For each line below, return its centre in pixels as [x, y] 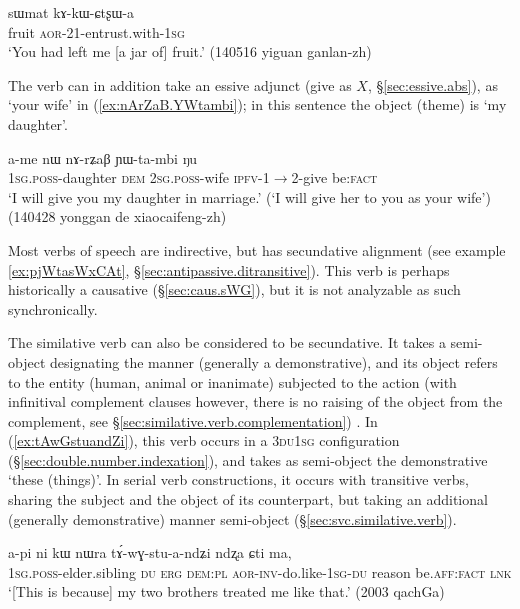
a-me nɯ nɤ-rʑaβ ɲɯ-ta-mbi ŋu [103, 157]
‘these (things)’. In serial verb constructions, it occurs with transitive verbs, [238, 479]
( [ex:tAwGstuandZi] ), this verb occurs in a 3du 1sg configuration [204, 440]
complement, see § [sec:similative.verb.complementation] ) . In [193, 420]
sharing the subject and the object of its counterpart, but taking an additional [248, 499]
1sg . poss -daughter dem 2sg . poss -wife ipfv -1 [139, 177]
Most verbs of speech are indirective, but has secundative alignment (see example [257, 249]
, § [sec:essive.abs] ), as [432, 84]
